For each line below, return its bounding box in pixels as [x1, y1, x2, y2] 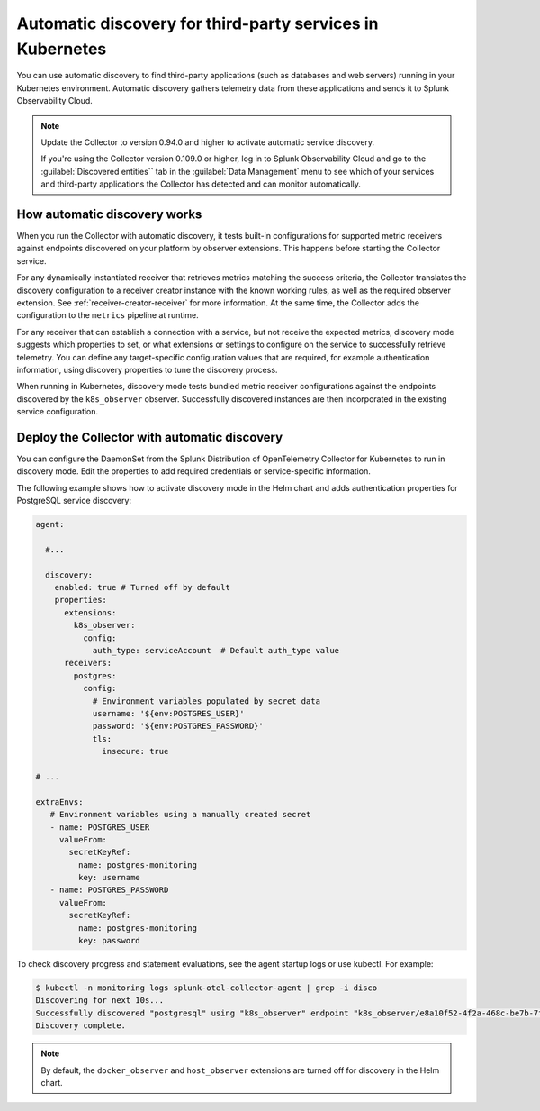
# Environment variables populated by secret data [92, 696, 321, 706]
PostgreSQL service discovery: [16, 496, 132, 506]
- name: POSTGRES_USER [49, 822, 150, 833]
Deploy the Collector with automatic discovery [16, 429, 283, 445]
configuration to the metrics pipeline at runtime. [16, 310, 199, 321]
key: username [77, 872, 141, 883]
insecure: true [102, 746, 169, 757]
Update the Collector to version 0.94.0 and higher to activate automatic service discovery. [40, 136, 375, 148]
